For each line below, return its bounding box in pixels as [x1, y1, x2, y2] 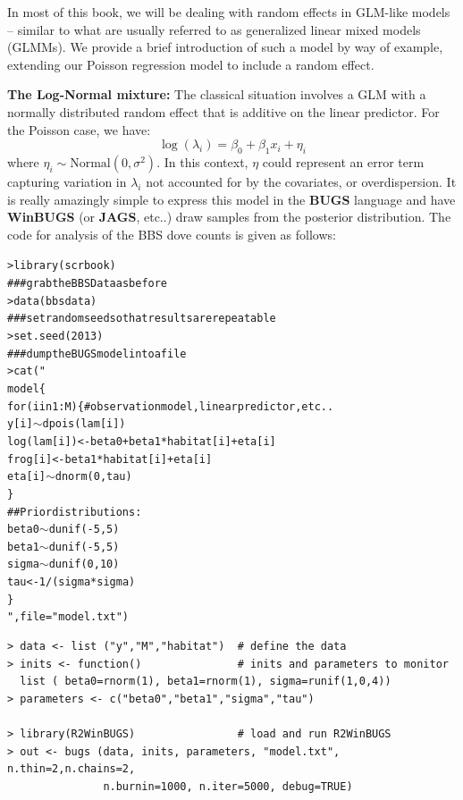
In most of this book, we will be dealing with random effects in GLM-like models [7, 3, 450, 21]
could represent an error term [262, 152, 425, 171]
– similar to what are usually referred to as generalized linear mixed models [7, 20, 421, 38]
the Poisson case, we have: [7, 120, 151, 139]
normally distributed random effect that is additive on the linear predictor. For [7, 102, 440, 121]
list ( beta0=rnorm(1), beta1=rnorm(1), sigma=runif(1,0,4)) [20, 675, 391, 688]
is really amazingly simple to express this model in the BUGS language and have [7, 189, 456, 208]
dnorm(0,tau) [55, 470, 132, 484]
